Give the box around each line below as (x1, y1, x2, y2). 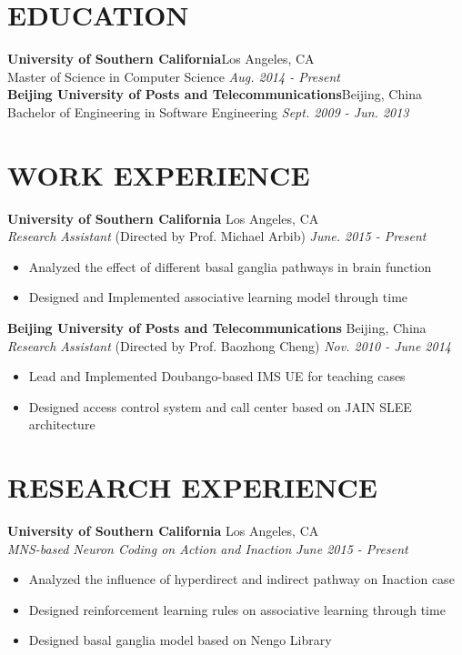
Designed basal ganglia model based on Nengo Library (28, 630, 332, 650)
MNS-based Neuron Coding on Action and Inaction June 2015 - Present (7, 539, 408, 558)
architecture (28, 415, 95, 434)
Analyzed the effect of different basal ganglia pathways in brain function (28, 257, 432, 276)
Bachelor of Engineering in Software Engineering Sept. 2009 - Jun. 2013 (7, 102, 409, 121)
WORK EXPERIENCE (7, 156, 310, 193)
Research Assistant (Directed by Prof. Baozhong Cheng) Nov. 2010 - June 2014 (7, 336, 451, 355)
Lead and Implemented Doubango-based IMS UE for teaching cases (28, 367, 406, 386)
